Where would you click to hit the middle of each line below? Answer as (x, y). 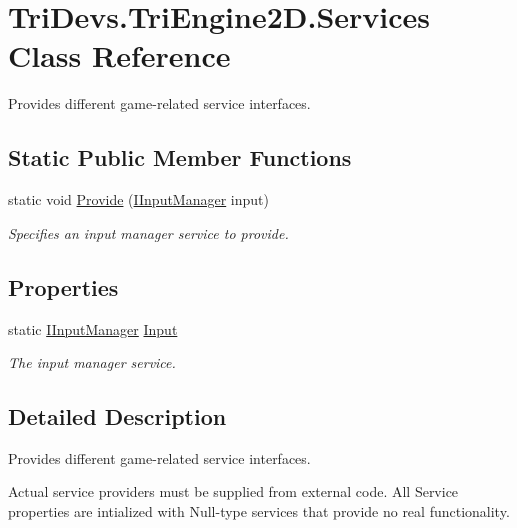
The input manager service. (92, 362)
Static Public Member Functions (180, 157)
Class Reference (119, 55)
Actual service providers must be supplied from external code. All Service (233, 491)
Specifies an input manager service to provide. (148, 232)
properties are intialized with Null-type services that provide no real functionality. (259, 511)
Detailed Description (117, 416)
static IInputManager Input (93, 328)
